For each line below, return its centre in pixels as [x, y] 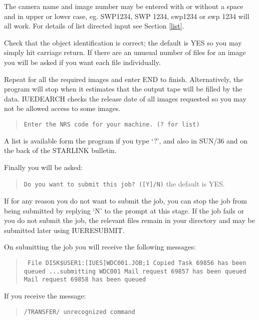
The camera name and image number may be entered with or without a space [124, 6]
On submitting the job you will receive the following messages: [100, 247]
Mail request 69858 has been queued [85, 280]
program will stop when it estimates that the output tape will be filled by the [123, 89]
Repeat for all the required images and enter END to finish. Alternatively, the [124, 79]
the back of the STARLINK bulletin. [60, 150]
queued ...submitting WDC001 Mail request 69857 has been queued [135, 271]
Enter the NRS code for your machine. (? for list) [112, 124]
